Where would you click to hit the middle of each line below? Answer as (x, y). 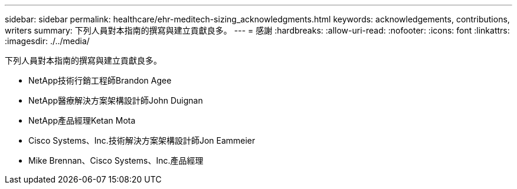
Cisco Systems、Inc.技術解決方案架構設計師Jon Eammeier (142, 140)
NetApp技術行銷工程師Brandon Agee (100, 80)
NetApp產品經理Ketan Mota (82, 120)
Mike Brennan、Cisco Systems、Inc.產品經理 (116, 160)
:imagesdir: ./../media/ (47, 41)
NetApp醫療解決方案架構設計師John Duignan (116, 100)
